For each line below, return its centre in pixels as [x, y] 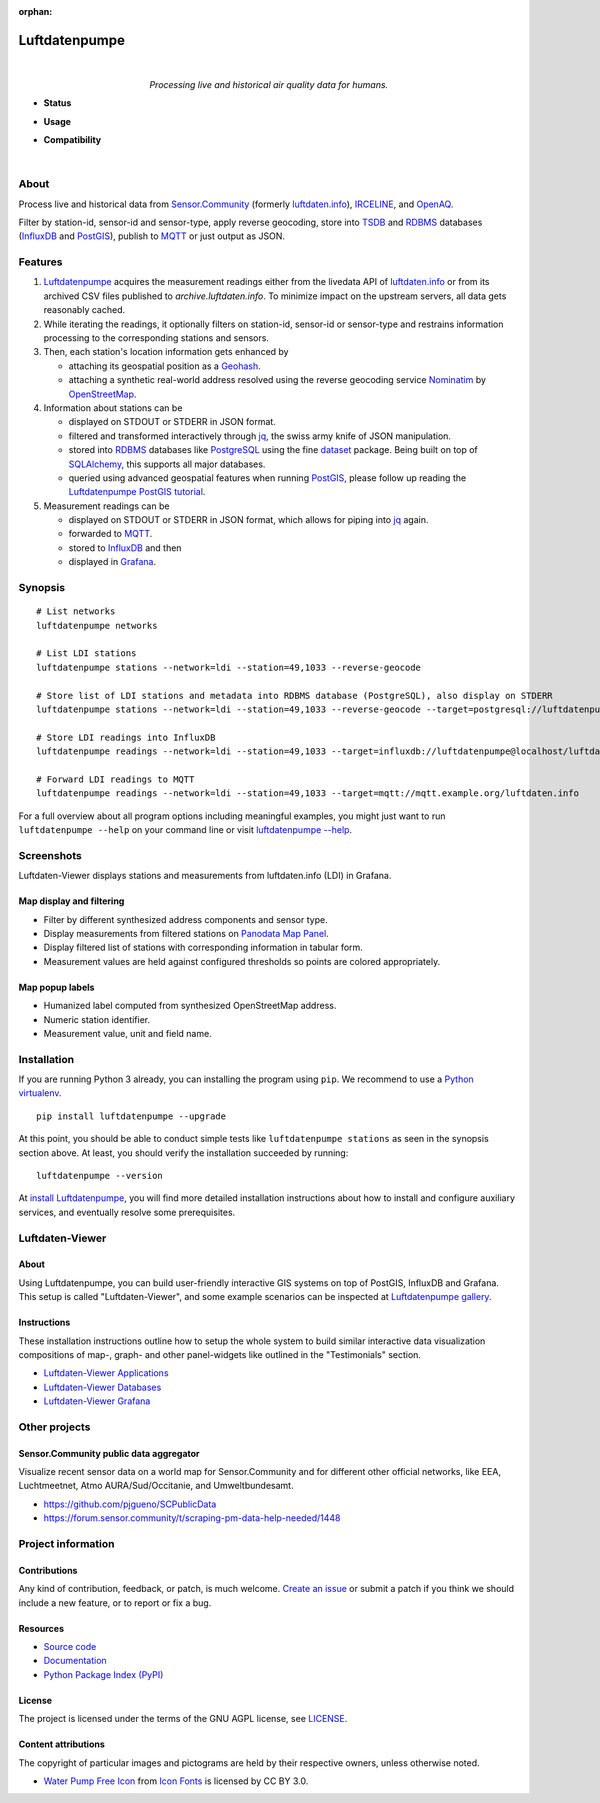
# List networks [76, 611]
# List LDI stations [86, 653]
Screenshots [50, 855]
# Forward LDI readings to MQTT [115, 779]
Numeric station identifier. [96, 1019]
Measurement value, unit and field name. [127, 1033]
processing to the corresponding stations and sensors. [156, 337]
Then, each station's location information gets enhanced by [166, 352]
